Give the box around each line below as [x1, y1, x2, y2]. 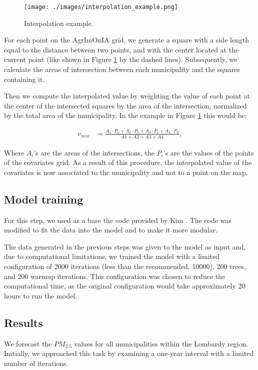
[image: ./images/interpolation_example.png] [24, 3, 178, 10]
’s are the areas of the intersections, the [33, 147, 154, 157]
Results [4, 314, 43, 330]
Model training [4, 191, 83, 206]
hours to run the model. [4, 290, 77, 300]
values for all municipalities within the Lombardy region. [74, 338, 248, 348]
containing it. [4, 73, 45, 84]
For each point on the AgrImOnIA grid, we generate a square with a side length [4, 34, 249, 45]
